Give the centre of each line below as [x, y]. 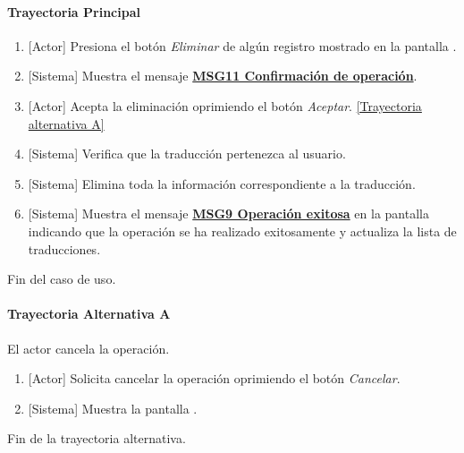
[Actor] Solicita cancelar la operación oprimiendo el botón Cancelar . [214, 378]
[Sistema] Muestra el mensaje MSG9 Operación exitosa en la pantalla [228, 214]
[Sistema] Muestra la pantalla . [113, 408]
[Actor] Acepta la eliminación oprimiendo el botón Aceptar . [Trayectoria [225, 105]
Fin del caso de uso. [62, 279]
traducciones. [64, 248]
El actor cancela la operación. [89, 348]
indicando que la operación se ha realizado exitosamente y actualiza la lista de [242, 231]
